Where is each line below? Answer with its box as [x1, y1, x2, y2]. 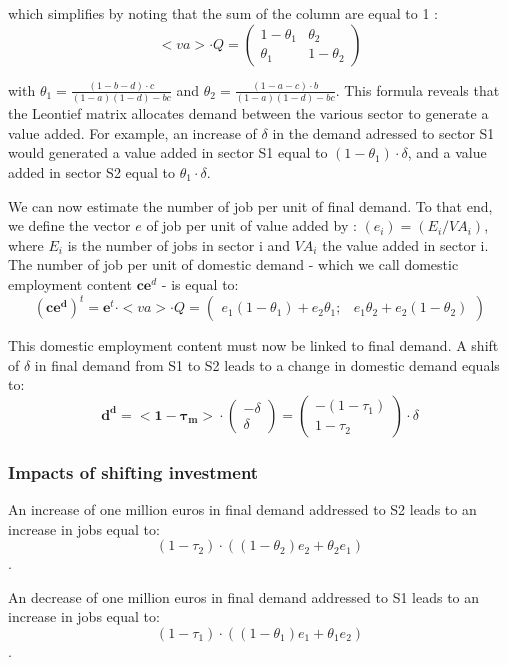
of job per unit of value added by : [146, 215, 357, 236]
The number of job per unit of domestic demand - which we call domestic [8, 254, 459, 275]
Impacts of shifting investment [8, 459, 259, 484]
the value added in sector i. [322, 234, 489, 255]
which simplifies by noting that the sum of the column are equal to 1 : [8, 3, 438, 23]
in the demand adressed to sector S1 [272, 122, 495, 143]
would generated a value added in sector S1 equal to [8, 142, 328, 163]
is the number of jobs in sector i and [67, 234, 291, 255]
